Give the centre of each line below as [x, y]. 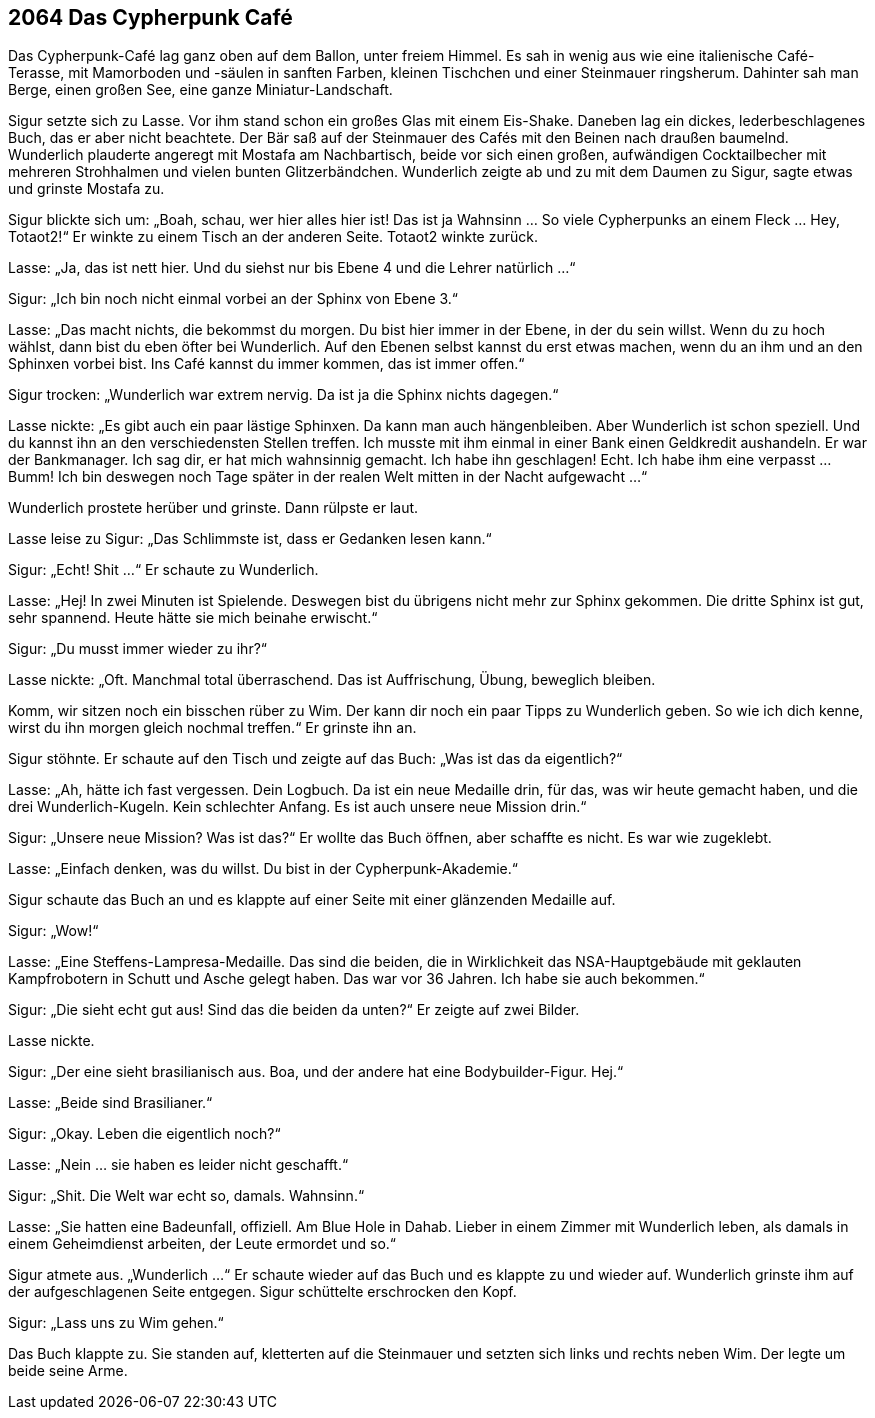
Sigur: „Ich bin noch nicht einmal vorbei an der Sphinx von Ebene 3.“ [233, 299]
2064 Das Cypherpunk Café [150, 17]
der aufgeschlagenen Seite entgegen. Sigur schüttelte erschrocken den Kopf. [262, 1292]
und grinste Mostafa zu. [86, 189]
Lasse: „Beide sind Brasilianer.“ [110, 1103]
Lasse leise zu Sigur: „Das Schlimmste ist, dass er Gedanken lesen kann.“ [250, 539]
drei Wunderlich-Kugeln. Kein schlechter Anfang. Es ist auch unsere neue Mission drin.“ [297, 807]
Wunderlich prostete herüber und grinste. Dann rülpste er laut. [213, 508]
